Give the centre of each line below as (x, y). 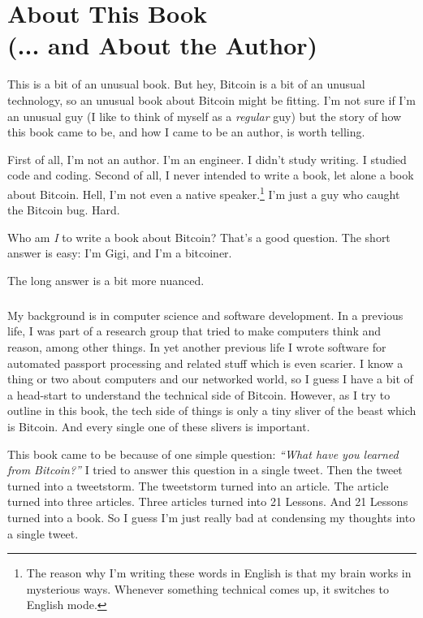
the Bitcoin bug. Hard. (64, 210)
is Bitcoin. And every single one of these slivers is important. (159, 427)
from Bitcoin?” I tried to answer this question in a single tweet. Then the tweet (205, 470)
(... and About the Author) (163, 45)
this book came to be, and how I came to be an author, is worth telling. (186, 132)
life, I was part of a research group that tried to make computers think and (194, 331)
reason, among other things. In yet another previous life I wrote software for (197, 347)
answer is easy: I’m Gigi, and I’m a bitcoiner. (120, 253)
